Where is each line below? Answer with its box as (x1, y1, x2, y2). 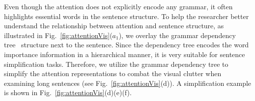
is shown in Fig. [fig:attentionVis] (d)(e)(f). (4, 87, 132, 98)
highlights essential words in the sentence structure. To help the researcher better (4, 11, 249, 21)
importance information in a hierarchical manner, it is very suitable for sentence (4, 49, 245, 59)
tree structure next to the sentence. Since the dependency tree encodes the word (4, 40, 249, 50)
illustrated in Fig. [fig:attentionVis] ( (4, 30, 113, 40)
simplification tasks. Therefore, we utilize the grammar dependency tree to (4, 59, 228, 69)
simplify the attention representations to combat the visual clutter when (4, 68, 222, 79)
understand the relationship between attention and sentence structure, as (4, 20, 224, 31)
